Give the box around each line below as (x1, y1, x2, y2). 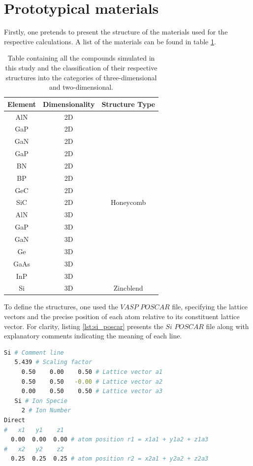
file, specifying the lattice (172, 301, 248, 312)
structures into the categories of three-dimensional (5, 72, 157, 82)
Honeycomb (111, 197, 146, 207)
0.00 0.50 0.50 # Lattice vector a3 (21, 388, 163, 395)
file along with (206, 321, 249, 331)
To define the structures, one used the (4, 301, 118, 312)
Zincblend (113, 283, 143, 293)
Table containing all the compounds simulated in (7, 53, 155, 63)
